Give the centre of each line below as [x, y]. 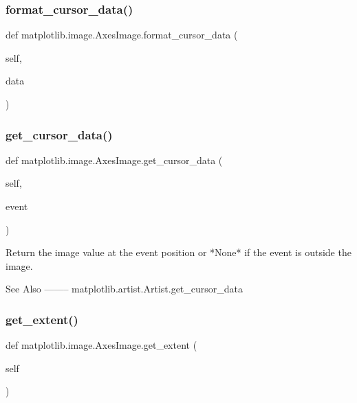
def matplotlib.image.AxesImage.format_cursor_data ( [122, 35]
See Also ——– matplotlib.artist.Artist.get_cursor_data [125, 289]
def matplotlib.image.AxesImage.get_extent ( [101, 345]
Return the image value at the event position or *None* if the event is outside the [178, 252]
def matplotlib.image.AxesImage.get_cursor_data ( [114, 160]
